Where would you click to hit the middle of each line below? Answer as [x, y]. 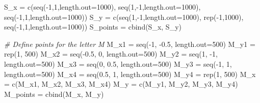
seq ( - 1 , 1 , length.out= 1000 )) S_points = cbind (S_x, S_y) [93, 27]
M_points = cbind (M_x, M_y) [54, 94]
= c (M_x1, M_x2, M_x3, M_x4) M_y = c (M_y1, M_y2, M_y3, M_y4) [121, 84]
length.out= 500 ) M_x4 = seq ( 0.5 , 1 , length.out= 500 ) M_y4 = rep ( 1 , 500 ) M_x [130, 74]
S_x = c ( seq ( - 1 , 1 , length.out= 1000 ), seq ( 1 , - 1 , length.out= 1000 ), [102, 7]
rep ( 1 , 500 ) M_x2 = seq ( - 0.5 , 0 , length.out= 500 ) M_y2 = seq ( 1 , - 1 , [111, 54]
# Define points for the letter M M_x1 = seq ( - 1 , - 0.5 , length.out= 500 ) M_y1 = [130, 44]
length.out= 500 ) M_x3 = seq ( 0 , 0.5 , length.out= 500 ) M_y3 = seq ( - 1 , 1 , [118, 63]
